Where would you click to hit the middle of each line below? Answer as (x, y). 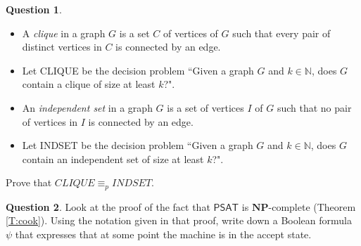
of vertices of (191, 33)
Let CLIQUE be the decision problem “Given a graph (138, 70)
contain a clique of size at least (89, 84)
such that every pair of (281, 33)
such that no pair (314, 107)
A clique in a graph (64, 33)
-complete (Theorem (312, 206)
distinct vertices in (62, 47)
